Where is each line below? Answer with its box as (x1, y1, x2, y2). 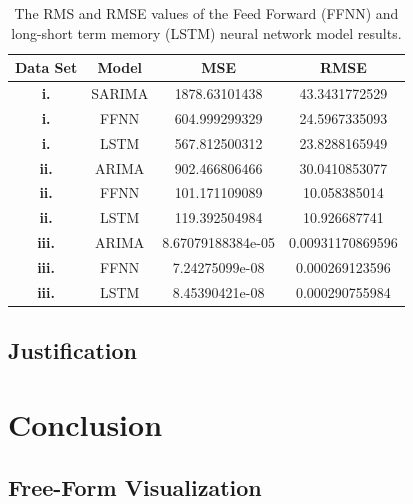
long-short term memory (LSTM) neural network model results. (11, 22, 402, 43)
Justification (8, 335, 137, 366)
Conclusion (8, 403, 163, 444)
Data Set (15, 57, 78, 78)
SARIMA (91, 83, 149, 104)
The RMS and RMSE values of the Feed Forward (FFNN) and (14, 3, 399, 23)
